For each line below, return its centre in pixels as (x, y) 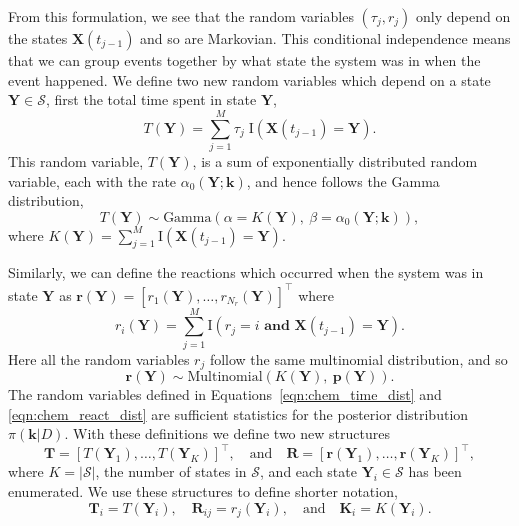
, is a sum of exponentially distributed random (335, 160)
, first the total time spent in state (151, 99)
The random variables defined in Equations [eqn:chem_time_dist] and (225, 394)
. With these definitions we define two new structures (227, 433)
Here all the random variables (99, 358)
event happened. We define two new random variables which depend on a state (249, 79)
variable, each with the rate (92, 180)
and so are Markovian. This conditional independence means (325, 38)
